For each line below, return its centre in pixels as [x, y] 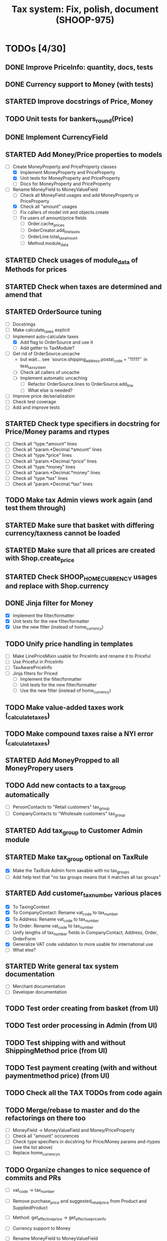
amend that [24, 295]
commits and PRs [33, 1178]
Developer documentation [40, 992]
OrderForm [24, 939]
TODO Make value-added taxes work [65, 707]
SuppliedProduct [30, 1208]
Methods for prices [36, 270]
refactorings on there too [46, 1118]
